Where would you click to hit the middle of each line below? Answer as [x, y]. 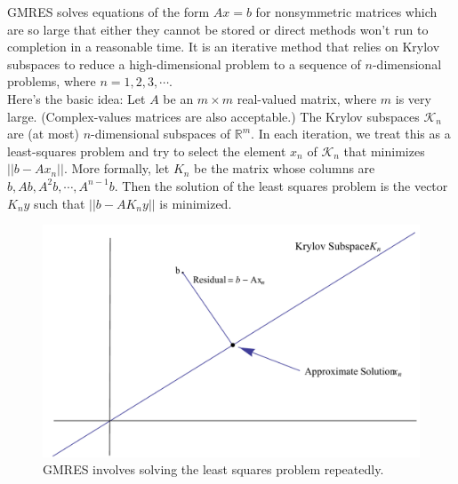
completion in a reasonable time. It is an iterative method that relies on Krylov [224, 47]
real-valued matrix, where [307, 98]
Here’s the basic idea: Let [76, 98]
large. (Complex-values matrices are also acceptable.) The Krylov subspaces [213, 116]
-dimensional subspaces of [161, 134]
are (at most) [43, 134]
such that [60, 203]
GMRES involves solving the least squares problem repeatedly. [213, 469]
